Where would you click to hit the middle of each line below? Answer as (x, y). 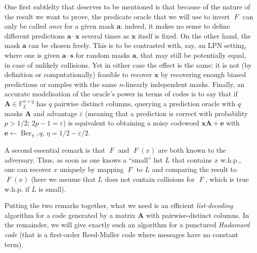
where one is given (32, 55)
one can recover (28, 169)
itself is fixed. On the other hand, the (194, 35)
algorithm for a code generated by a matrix (70, 215)
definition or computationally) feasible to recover (78, 74)
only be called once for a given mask (60, 26)
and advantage (55, 113)
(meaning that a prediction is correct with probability (167, 113)
